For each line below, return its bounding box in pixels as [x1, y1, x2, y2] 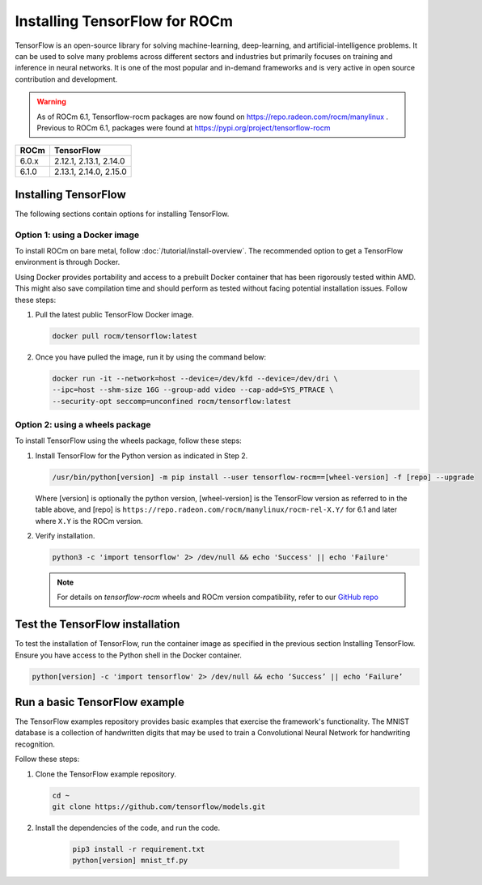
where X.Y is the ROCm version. [35, 516, 143, 525]
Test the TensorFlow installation [15, 618, 180, 632]
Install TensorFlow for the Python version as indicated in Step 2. [35, 450, 248, 461]
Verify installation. [35, 530, 95, 540]
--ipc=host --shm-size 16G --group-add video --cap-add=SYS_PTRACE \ [52, 385, 334, 394]
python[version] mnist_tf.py [72, 856, 188, 866]
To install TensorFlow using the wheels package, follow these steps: [15, 436, 242, 445]
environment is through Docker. [15, 257, 120, 267]
